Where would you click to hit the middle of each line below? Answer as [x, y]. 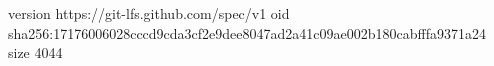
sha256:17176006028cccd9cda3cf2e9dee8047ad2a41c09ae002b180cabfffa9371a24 [247, 32]
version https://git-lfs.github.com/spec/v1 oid [149, 13]
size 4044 [35, 52]
